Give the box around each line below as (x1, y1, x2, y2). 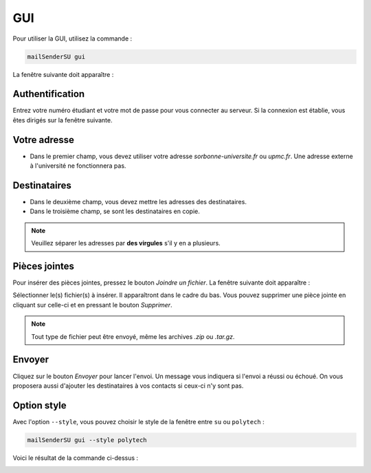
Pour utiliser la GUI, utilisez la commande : (12, 34, 133, 43)
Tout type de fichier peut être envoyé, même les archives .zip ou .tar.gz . (31, 332, 235, 340)
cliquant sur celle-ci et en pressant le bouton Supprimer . (12, 300, 172, 309)
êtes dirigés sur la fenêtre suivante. (12, 115, 113, 124)
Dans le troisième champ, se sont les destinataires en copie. (30, 207, 201, 216)
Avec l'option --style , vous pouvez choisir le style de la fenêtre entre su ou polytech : (12, 417, 265, 426)
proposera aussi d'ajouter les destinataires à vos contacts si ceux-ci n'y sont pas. (12, 382, 244, 390)
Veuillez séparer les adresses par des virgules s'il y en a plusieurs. (31, 239, 221, 247)
